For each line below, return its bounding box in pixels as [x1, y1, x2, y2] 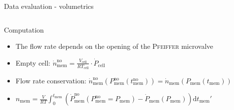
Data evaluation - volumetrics [4, 1, 94, 11]
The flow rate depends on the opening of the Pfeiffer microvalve [15, 41, 213, 51]
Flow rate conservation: [15, 75, 86, 86]
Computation [4, 24, 44, 35]
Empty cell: [15, 57, 50, 68]
